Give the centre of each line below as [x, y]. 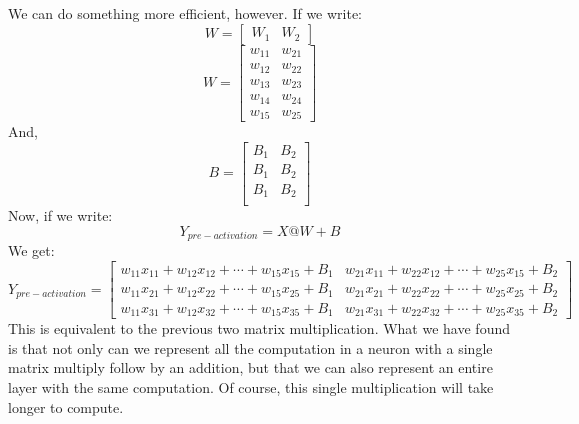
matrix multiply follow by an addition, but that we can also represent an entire [250, 367]
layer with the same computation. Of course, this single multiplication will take [251, 387]
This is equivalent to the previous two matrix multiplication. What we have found [259, 328]
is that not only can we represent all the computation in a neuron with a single [250, 347]
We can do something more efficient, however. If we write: [185, 13]
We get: [31, 250]
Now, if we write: [60, 215]
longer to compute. [66, 406]
